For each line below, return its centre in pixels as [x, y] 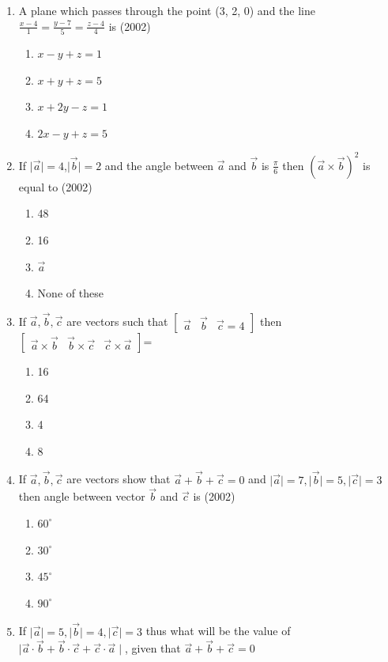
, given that [153, 648]
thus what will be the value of [218, 631]
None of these [70, 293]
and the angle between [159, 165]
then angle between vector [82, 496]
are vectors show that [119, 479]
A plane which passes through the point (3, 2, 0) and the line [167, 10]
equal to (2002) [55, 186]
